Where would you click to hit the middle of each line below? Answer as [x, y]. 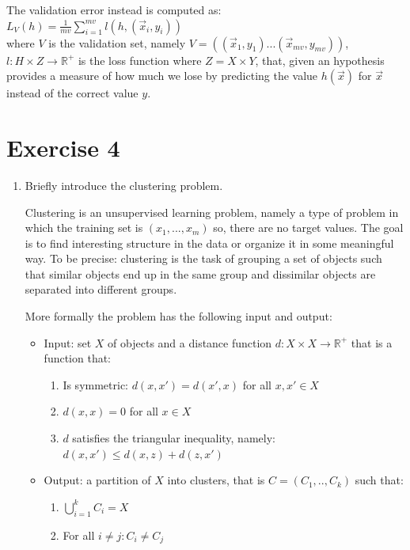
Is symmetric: [96, 384]
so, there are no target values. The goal [308, 228]
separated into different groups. [101, 289]
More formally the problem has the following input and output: [178, 316]
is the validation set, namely [117, 42]
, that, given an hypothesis [320, 60]
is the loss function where [140, 60]
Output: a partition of [97, 480]
